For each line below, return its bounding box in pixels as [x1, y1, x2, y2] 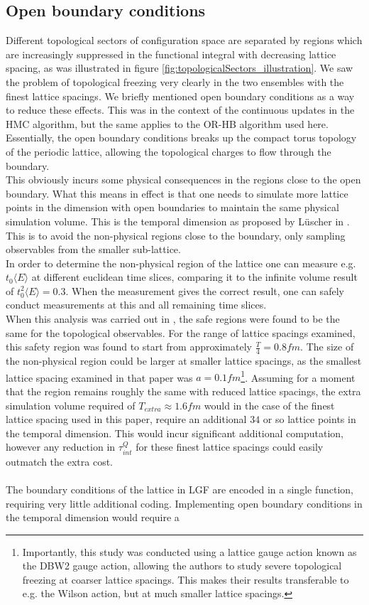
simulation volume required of [6, 397, 136, 412]
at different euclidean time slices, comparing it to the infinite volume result [31, 269, 358, 284]
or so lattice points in [263, 412, 356, 427]
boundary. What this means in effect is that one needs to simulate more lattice [6, 186, 348, 200]
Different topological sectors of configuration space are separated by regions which [6, 33, 363, 48]
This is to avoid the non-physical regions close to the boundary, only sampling [6, 227, 346, 242]
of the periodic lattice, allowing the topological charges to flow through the [6, 144, 331, 159]
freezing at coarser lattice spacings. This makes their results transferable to [22, 572, 349, 587]
